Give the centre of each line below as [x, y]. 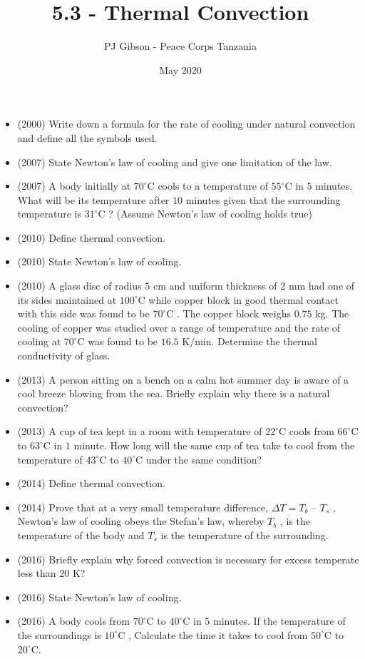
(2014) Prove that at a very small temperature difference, [143, 507]
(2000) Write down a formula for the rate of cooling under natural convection [186, 124]
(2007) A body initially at [74, 186]
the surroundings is [59, 634]
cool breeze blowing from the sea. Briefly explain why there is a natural [174, 393]
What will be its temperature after [93, 199]
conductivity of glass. [64, 356]
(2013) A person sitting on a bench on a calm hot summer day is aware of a [183, 379]
